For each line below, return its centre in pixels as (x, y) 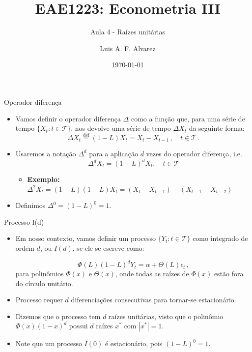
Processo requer (39, 300)
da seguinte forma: (217, 128)
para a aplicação (113, 153)
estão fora (229, 274)
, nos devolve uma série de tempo (121, 128)
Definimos (30, 205)
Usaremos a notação (46, 153)
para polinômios (40, 274)
